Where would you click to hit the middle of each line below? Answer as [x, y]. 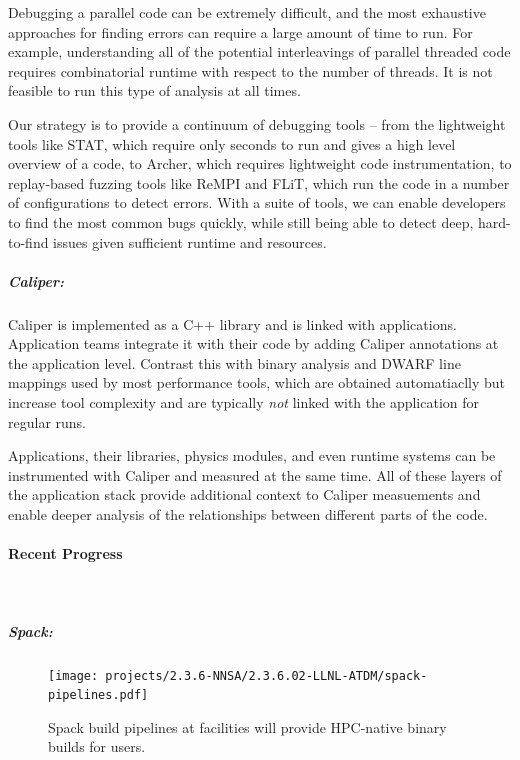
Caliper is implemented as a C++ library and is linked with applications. [232, 323]
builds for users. [97, 746]
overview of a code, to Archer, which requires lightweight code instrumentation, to [260, 163]
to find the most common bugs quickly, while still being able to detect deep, [241, 221]
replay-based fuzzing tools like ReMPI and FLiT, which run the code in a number [259, 182]
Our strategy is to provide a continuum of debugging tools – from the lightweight [257, 123]
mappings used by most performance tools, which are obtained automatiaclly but [257, 382]
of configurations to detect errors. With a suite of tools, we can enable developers [257, 202]
